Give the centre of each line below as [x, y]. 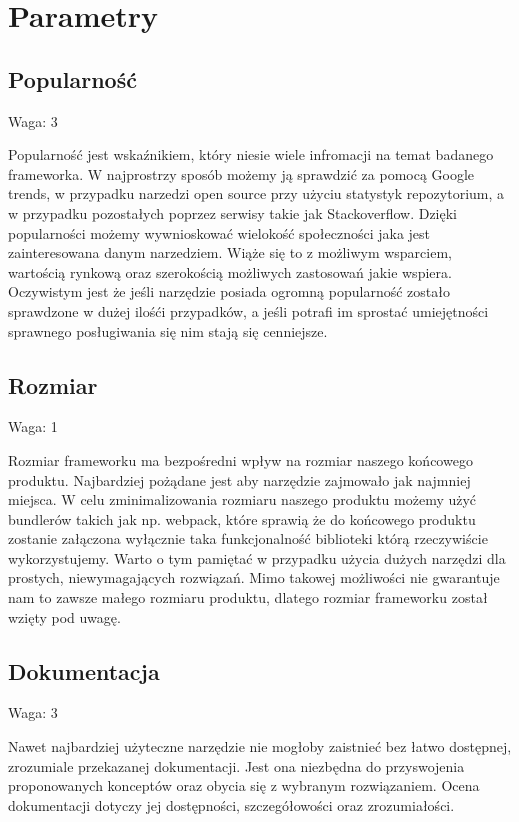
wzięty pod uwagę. [64, 616]
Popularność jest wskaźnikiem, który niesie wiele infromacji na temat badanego [251, 154]
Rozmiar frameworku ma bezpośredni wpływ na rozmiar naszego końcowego [240, 459]
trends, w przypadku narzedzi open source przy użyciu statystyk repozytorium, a [256, 193]
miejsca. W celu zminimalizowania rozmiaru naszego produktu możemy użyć [242, 499]
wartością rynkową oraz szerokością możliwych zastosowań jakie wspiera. [230, 271]
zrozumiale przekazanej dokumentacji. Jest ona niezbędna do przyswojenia [236, 765]
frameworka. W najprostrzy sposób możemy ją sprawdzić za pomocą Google [241, 173]
